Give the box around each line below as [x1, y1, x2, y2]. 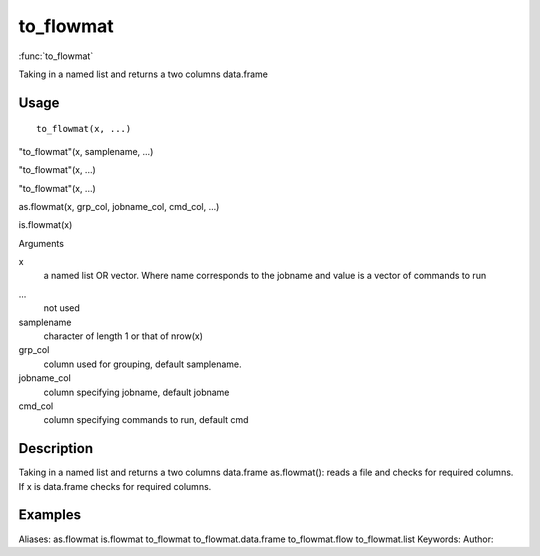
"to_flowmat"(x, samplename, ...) [18, 145, 154, 157]
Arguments [18, 237, 65, 249]
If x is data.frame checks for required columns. [18, 480, 212, 492]
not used [43, 302, 80, 314]
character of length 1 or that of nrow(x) [43, 330, 204, 342]
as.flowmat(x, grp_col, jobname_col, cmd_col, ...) [18, 200, 220, 212]
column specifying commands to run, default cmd [43, 414, 249, 426]
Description [18, 440, 94, 457]
